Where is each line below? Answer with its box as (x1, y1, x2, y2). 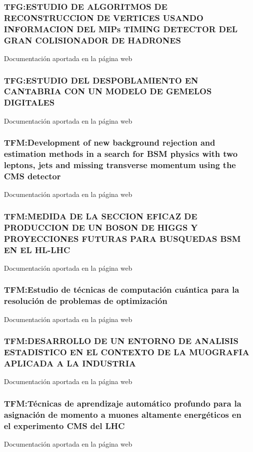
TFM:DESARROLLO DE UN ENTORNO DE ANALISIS (4, 335, 239, 347)
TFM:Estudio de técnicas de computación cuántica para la (4, 283, 239, 296)
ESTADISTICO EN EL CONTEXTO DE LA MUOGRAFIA (4, 345, 250, 358)
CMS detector (4, 170, 61, 182)
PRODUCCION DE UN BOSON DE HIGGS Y (4, 221, 198, 233)
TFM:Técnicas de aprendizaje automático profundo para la (4, 397, 242, 409)
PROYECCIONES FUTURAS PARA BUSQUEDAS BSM (4, 232, 241, 244)
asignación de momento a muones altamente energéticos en (4, 408, 242, 420)
